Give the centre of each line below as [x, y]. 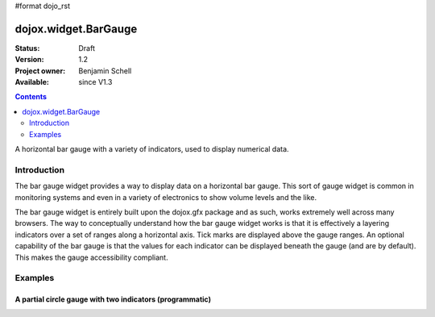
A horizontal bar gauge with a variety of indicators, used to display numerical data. [152, 149]
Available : [32, 82]
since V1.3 [95, 82]
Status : [27, 48]
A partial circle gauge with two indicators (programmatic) [113, 299]
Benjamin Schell [105, 71]
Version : [29, 60]
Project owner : [40, 71]
